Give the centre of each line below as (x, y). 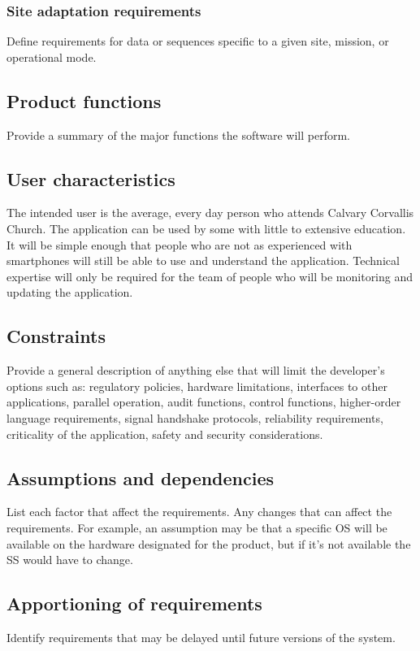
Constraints (56, 336)
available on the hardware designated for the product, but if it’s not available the (209, 543)
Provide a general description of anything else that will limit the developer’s (196, 370)
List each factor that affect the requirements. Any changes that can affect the (199, 512)
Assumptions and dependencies (141, 477)
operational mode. (52, 56)
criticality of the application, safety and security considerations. (165, 434)
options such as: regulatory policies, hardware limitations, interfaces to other (197, 386)
